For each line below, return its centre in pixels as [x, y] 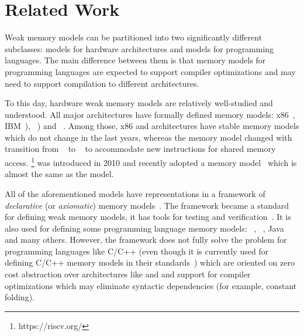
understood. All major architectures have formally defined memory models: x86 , [150, 114]
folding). [20, 297]
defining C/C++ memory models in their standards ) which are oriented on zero [150, 262]
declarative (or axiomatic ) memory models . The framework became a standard [147, 205]
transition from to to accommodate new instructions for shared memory [140, 149]
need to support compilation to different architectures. [102, 83]
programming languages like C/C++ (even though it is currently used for [137, 251]
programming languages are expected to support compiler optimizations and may [150, 71]
